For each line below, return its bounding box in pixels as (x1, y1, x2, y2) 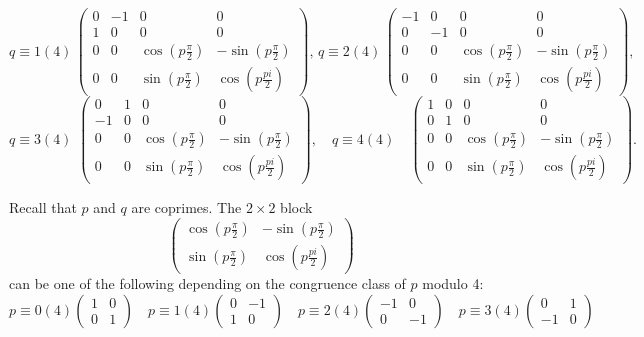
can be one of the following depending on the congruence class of (9, 273, 406, 294)
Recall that (9, 197, 77, 218)
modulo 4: (422, 273, 484, 294)
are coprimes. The (131, 197, 242, 218)
